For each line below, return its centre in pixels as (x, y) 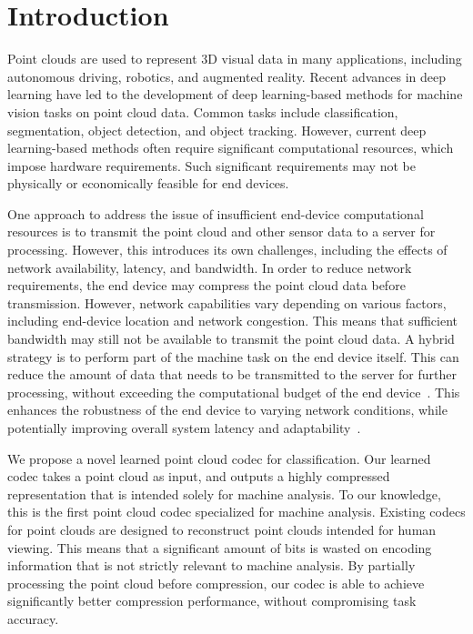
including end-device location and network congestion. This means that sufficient (233, 321)
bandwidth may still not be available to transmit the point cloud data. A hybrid (231, 339)
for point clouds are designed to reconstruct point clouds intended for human (222, 529)
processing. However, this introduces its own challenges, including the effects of (227, 250)
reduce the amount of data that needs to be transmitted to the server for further (232, 374)
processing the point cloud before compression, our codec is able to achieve (216, 583)
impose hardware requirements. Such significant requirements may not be (211, 165)
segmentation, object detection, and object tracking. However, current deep (217, 130)
